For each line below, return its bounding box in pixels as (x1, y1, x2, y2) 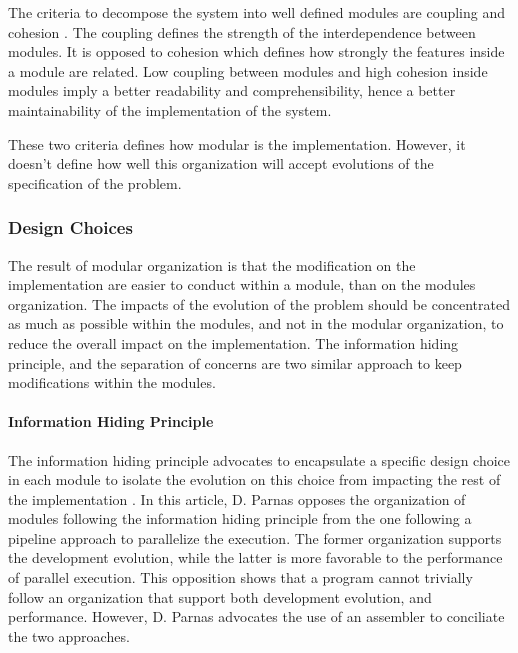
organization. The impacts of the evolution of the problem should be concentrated (8, 293, 510, 314)
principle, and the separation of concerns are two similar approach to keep (8, 352, 462, 373)
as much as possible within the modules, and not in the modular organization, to (8, 313, 504, 334)
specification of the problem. (8, 172, 182, 193)
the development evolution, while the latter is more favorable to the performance (8, 547, 503, 568)
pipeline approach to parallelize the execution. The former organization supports (8, 527, 502, 548)
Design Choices (8, 215, 133, 240)
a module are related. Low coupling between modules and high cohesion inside (8, 60, 488, 81)
